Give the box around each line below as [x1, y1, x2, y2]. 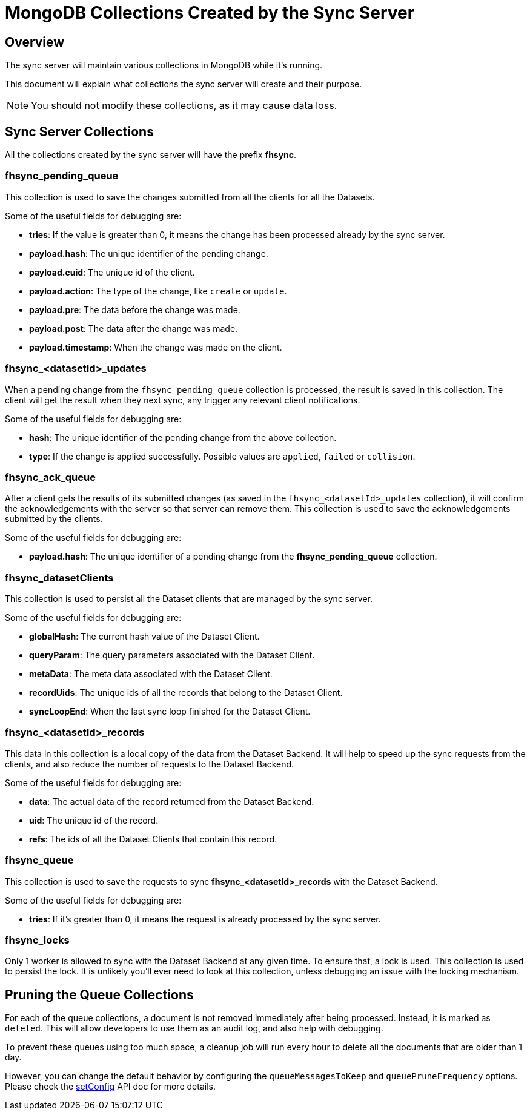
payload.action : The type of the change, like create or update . [29, 285, 287, 296]
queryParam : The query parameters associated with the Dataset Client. [29, 650, 315, 661]
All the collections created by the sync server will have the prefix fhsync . [5, 150, 297, 160]
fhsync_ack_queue [5, 471, 96, 483]
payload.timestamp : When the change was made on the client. [29, 342, 282, 352]
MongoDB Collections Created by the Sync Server [5, 2, 415, 23]
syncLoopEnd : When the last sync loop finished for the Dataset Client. [29, 706, 311, 717]
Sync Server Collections [5, 124, 154, 139]
